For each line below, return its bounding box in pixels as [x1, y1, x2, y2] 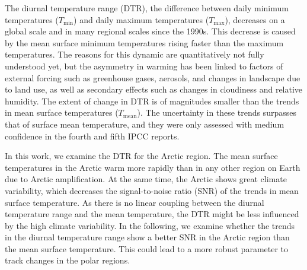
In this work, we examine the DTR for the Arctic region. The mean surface [5, 150, 278, 162]
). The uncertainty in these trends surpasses [137, 106, 296, 119]
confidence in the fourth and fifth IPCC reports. [5, 129, 180, 142]
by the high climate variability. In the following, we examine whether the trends [5, 219, 295, 231]
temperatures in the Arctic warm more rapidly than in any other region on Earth [5, 161, 300, 173]
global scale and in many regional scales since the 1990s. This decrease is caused [5, 25, 296, 37]
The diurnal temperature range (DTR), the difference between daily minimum [5, 2, 289, 14]
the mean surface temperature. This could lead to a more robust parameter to [5, 242, 289, 255]
